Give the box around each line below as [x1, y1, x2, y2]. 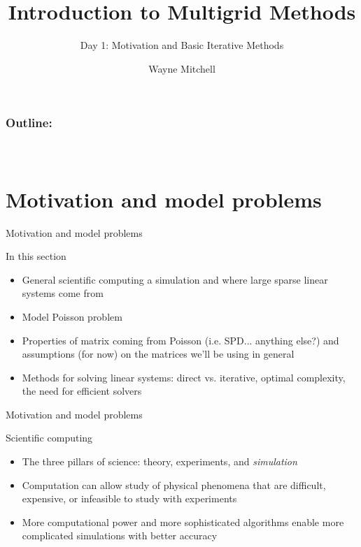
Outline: [6, 114, 52, 131]
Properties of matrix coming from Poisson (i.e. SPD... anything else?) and [22, 333, 339, 347]
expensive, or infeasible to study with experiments [22, 491, 237, 506]
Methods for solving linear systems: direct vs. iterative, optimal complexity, [22, 370, 346, 384]
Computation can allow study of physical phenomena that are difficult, [22, 477, 326, 492]
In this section [6, 249, 66, 263]
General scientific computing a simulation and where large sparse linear [22, 272, 328, 286]
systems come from [22, 286, 104, 300]
